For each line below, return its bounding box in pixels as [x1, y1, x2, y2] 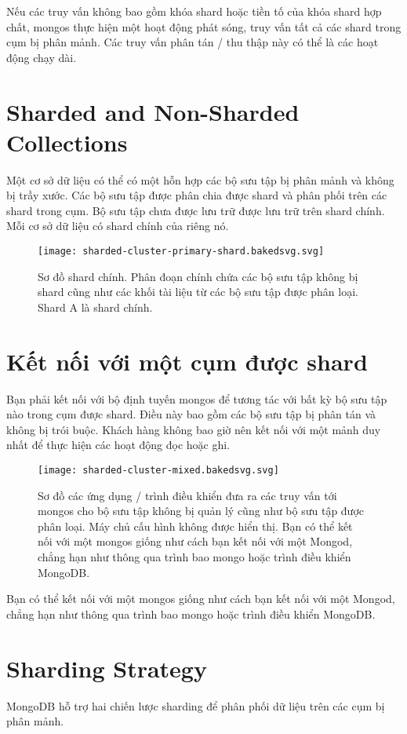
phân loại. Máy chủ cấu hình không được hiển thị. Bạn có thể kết [38, 517, 353, 534]
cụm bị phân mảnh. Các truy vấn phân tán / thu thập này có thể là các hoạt [6, 34, 379, 50]
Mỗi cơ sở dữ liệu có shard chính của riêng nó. [6, 217, 229, 234]
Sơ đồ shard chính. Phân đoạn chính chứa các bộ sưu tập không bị [38, 268, 358, 284]
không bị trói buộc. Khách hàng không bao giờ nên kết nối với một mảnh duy [6, 421, 381, 437]
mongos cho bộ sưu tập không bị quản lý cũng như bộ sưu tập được [38, 502, 365, 519]
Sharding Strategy [6, 652, 207, 684]
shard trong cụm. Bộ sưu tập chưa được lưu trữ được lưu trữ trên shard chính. [6, 202, 385, 218]
